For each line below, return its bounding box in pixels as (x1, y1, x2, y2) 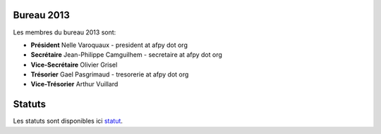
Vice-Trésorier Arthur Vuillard (30, 80, 119, 88)
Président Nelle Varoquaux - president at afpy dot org (30, 41, 188, 49)
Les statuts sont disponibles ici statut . (13, 116, 123, 126)
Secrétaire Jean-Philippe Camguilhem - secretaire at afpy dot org (30, 51, 222, 59)
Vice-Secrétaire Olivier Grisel (30, 60, 118, 69)
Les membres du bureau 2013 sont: (13, 28, 116, 36)
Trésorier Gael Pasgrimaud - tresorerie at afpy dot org (30, 70, 189, 79)
